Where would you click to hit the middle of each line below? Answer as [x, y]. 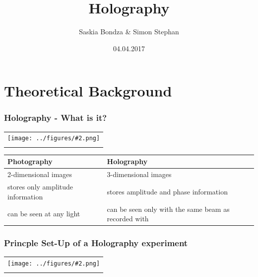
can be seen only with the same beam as [168, 209]
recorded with [128, 219]
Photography [30, 161]
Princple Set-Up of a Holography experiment [96, 243]
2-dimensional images [40, 174]
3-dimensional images [139, 174]
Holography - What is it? [56, 118]
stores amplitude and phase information [167, 191]
